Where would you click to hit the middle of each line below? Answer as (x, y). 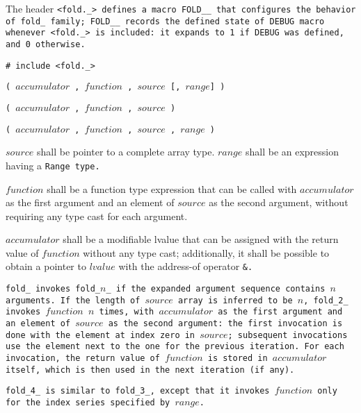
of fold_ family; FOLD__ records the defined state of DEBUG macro (165, 21)
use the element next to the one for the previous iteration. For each (175, 347)
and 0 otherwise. (46, 44)
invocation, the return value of (83, 359)
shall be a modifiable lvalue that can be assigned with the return (201, 239)
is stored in (238, 359)
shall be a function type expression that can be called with (172, 188)
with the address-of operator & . (186, 266)
